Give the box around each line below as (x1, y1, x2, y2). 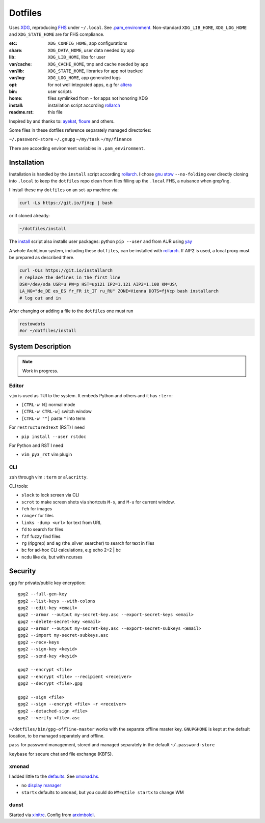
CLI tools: (9, 483, 28, 489)
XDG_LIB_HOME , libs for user (48, 54, 106, 60)
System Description (9, 342, 71, 351)
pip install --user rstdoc (21, 434, 86, 440)
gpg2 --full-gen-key (18, 591, 67, 597)
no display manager (21, 782, 61, 789)
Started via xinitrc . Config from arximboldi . (9, 812, 95, 818)
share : (9, 47, 23, 53)
